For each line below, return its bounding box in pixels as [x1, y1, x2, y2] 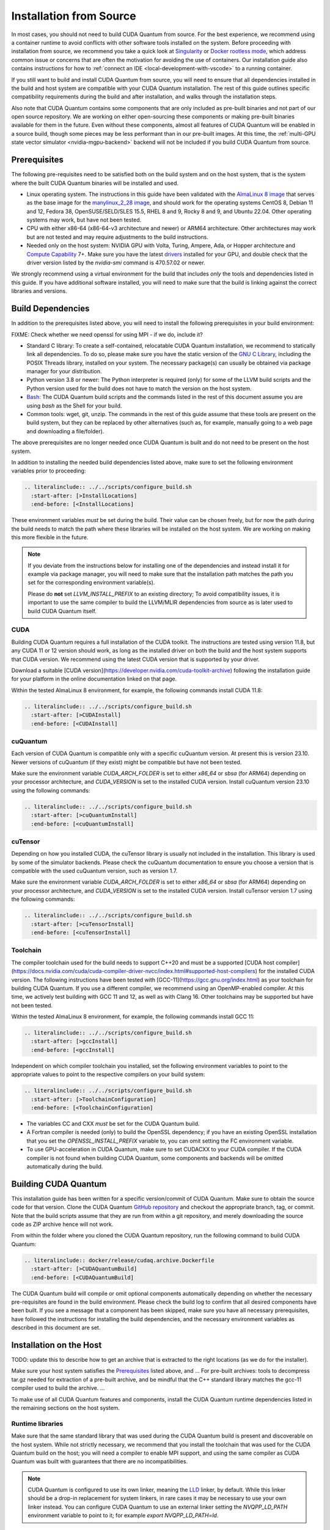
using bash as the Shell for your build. [26, 401, 122, 409]
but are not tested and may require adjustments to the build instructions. [26, 233, 209, 241]
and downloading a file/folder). [26, 427, 105, 435]
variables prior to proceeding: [11, 467, 86, 474]
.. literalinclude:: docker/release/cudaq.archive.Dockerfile [24, 1256, 215, 1264]
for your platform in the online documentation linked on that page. [11, 675, 177, 682]
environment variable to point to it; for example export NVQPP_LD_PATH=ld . [28, 1512, 219, 1519]
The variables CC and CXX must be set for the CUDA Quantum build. [26, 1120, 200, 1127]
